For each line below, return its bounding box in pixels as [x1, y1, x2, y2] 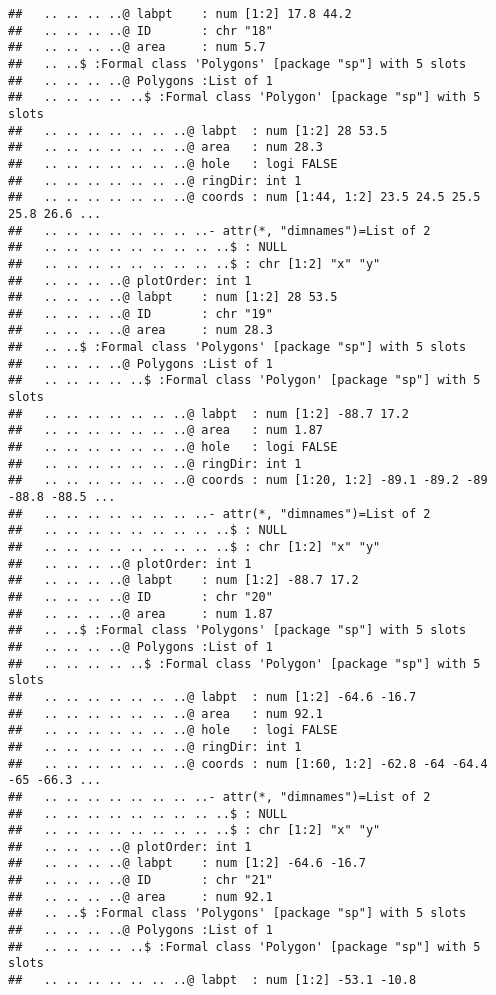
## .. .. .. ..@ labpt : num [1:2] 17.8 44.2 [8, 7, 352, 21]
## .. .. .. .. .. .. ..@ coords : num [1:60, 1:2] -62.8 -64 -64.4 [8, 756, 488, 771]
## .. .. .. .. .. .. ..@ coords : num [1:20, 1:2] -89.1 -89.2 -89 [8, 473, 488, 488]
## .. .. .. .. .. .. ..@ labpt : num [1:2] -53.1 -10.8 [8, 973, 417, 988]
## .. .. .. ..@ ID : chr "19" [8, 306, 273, 321]
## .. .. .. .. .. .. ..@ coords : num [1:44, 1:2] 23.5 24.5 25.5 [8, 190, 481, 205]
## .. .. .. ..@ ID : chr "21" [8, 873, 273, 888]
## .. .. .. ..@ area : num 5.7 [8, 40, 266, 55]
